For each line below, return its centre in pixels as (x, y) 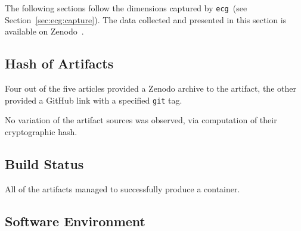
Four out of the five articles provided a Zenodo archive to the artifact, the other (150, 88)
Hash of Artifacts (59, 63)
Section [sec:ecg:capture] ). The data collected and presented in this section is (146, 19)
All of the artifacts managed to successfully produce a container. (122, 188)
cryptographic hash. (41, 131)
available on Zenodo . (44, 31)
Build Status (44, 163)
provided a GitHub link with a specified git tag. (94, 100)
